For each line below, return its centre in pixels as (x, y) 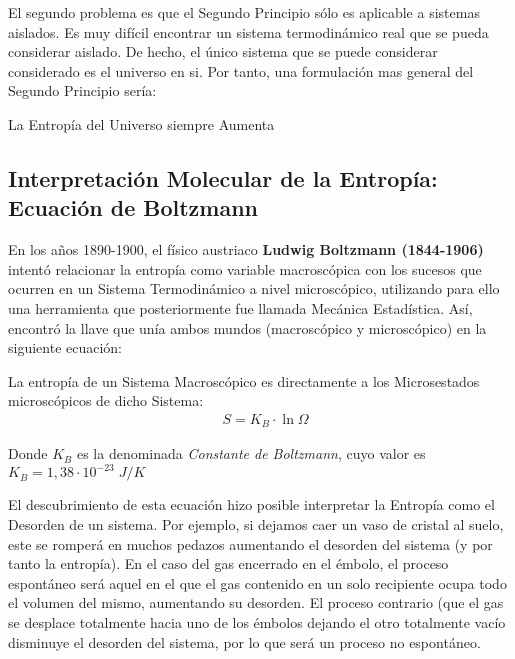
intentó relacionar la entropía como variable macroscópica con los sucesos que (245, 268)
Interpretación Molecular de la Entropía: (223, 177)
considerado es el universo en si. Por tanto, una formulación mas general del (241, 70)
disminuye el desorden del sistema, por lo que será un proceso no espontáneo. (244, 641)
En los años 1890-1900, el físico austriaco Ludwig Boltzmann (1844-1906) (246, 249)
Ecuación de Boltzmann (133, 207)
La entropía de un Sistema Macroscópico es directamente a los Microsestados (244, 380)
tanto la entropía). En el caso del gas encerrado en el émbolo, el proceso (228, 563)
